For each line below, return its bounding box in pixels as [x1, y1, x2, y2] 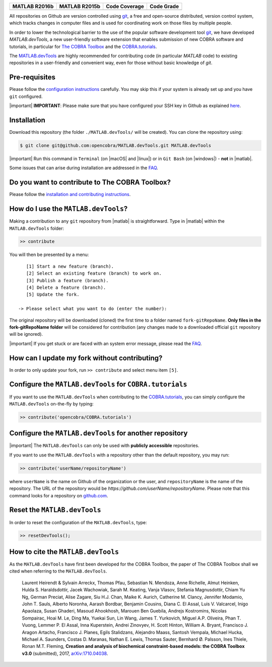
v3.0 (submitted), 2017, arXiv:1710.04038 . [22, 650, 108, 656]
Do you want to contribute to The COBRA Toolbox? [9, 178, 171, 187]
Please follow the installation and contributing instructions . [9, 191, 131, 197]
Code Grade [149, 3, 179, 10]
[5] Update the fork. [26, 292, 80, 297]
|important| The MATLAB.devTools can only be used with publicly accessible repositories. [9, 442, 199, 449]
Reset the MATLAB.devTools [9, 505, 101, 515]
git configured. [9, 93, 43, 99]
